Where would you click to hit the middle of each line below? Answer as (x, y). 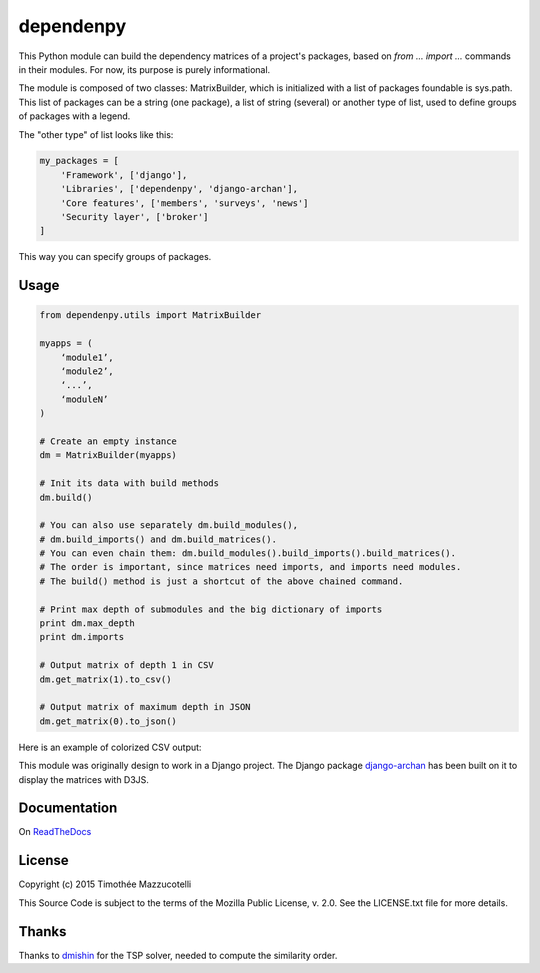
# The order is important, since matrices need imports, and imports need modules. (250, 567)
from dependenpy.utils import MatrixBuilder (150, 315)
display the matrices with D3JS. (84, 779)
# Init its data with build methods (129, 483)
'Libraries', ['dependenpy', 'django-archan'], (179, 189)
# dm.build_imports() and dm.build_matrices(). (158, 539)
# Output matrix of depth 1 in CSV (126, 665)
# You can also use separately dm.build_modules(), (169, 525)
